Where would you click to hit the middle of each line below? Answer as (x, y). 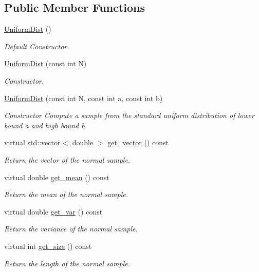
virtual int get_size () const (48, 246)
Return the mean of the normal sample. (66, 194)
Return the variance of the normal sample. (71, 229)
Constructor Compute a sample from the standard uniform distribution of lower (129, 115)
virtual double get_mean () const (57, 177)
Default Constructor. (37, 46)
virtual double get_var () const (53, 211)
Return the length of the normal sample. (67, 263)
